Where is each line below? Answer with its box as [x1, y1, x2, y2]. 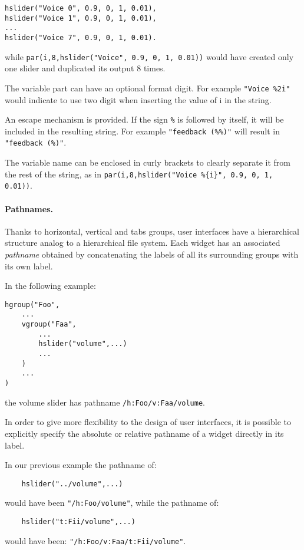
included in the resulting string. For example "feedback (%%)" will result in [5, 124, 280, 137]
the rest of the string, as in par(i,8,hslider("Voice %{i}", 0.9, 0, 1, [5, 167, 273, 180]
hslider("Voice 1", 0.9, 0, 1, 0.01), [5, 14, 157, 22]
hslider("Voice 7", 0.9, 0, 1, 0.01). [5, 33, 157, 42]
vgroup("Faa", [21, 320, 77, 329]
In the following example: [5, 279, 96, 292]
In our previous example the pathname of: [5, 459, 157, 471]
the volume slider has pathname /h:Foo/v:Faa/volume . [5, 396, 206, 408]
